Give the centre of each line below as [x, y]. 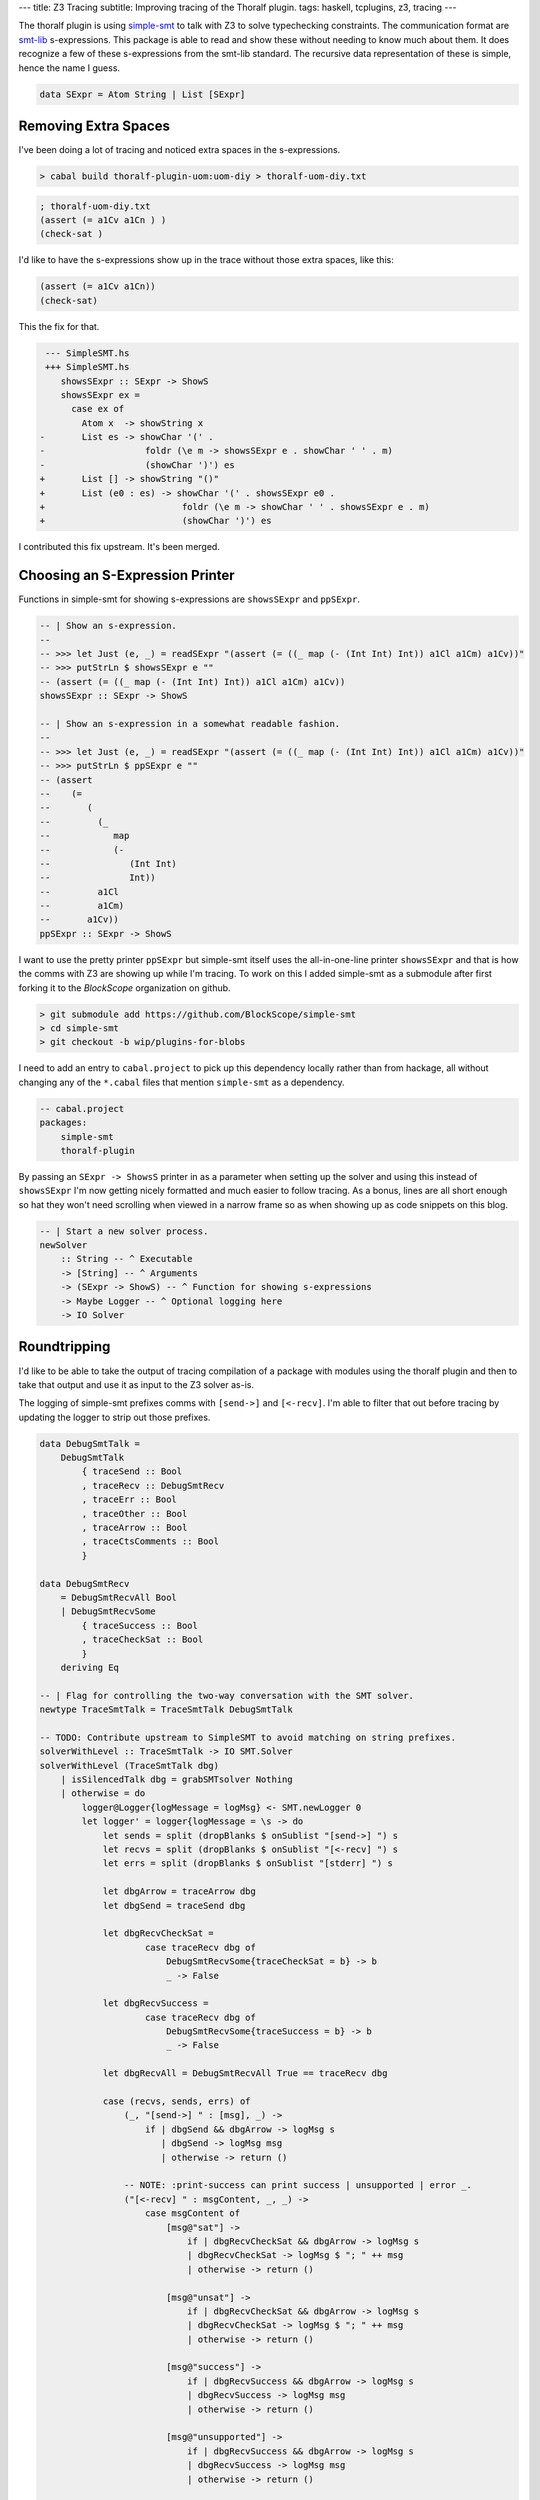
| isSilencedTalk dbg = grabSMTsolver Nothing [177, 1779]
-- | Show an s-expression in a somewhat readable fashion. [190, 724]
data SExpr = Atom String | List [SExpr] [142, 94]
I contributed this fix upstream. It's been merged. [119, 547]
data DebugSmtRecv [84, 1583]
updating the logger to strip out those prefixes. [114, 1417]
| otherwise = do [103, 1793]
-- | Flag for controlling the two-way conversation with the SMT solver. [227, 1695]
